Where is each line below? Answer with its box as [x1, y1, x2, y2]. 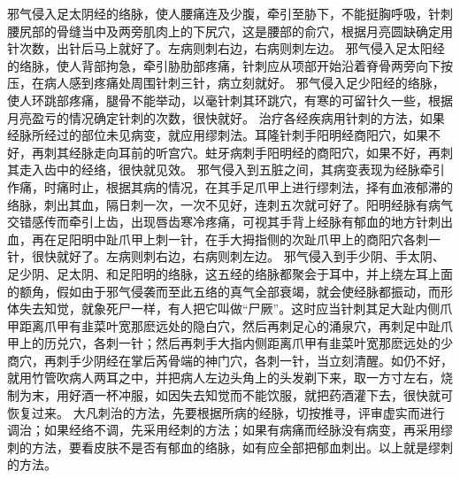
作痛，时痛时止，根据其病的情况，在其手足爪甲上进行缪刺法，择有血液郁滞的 [7, 177, 453, 196]
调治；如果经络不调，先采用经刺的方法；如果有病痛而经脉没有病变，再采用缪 [7, 420, 453, 439]
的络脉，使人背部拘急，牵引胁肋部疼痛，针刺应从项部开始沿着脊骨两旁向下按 [7, 56, 453, 74]
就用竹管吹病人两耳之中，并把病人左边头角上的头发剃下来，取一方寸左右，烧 [7, 368, 453, 387]
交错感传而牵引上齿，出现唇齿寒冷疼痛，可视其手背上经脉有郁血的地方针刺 [7, 212, 441, 231]
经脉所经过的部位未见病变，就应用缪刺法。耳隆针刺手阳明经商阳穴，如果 [7, 126, 428, 144]
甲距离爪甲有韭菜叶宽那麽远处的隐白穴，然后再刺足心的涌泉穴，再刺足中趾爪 [7, 316, 453, 335]
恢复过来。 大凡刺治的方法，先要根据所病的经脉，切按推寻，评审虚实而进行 [7, 403, 445, 421]
